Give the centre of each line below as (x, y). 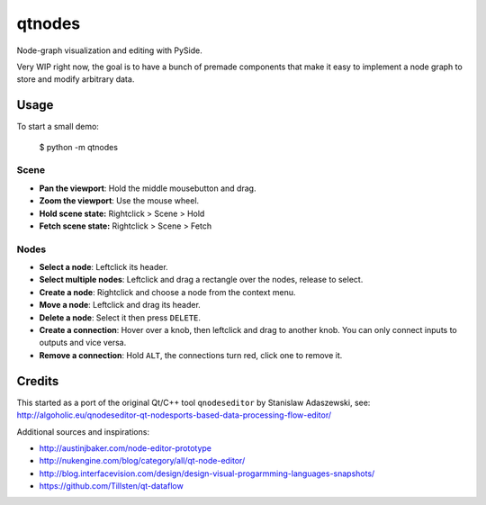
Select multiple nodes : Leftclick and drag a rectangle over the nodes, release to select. (201, 280)
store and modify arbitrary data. (76, 79)
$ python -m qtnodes (79, 147)
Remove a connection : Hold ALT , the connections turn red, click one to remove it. (191, 355)
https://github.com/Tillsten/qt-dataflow (111, 486)
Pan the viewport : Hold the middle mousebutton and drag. (148, 188)
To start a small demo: (58, 127)
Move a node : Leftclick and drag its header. (120, 305)
